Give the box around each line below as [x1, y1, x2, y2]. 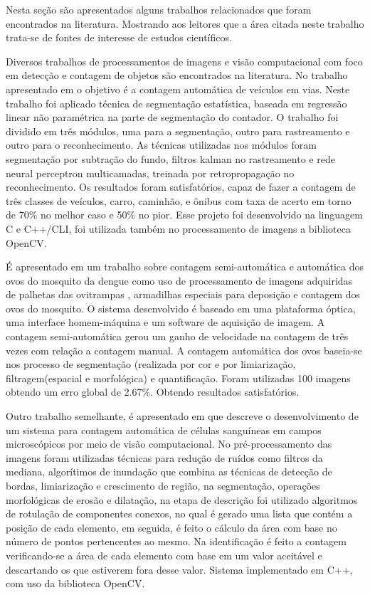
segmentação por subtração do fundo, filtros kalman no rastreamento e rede [6, 151, 335, 166]
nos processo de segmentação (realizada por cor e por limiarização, [6, 357, 296, 372]
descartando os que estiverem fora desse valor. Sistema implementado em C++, [6, 562, 353, 576]
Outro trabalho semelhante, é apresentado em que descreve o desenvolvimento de [6, 409, 359, 423]
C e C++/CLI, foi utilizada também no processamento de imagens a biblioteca [6, 221, 351, 236]
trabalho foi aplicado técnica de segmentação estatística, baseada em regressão [6, 95, 347, 110]
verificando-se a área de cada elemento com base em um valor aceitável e [6, 547, 322, 562]
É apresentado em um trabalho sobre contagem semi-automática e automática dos [6, 259, 364, 274]
